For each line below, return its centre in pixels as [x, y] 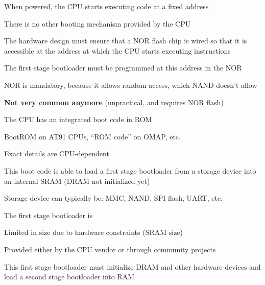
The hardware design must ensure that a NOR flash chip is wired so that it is [126, 41]
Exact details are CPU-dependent [57, 153]
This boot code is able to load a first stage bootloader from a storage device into [130, 170]
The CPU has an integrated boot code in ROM [78, 119]
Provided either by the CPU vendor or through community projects [110, 249]
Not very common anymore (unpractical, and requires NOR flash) [114, 102]
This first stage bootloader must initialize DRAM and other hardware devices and [132, 266]
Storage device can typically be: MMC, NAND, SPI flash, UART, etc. [114, 198]
